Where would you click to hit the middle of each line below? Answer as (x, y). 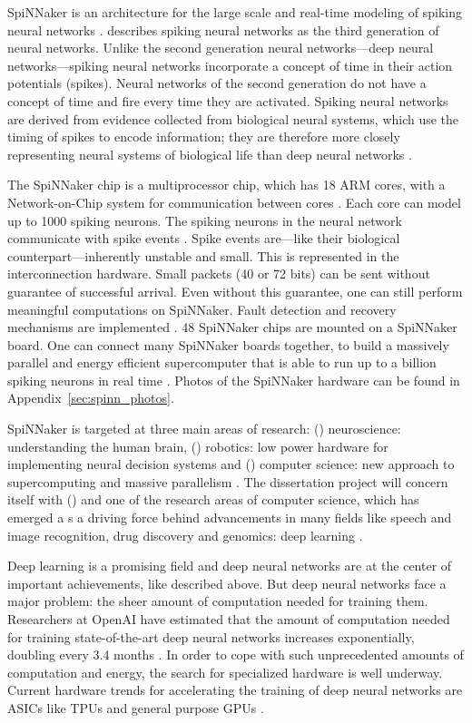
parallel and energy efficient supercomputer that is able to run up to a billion (222, 362)
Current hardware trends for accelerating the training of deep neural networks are (235, 690)
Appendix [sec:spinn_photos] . (91, 398)
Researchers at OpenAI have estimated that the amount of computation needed (229, 619)
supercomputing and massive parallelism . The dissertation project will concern (228, 481)
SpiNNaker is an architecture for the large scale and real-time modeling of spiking (235, 12)
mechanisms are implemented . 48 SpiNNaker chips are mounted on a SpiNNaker (232, 327)
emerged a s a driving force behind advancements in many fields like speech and (230, 518)
